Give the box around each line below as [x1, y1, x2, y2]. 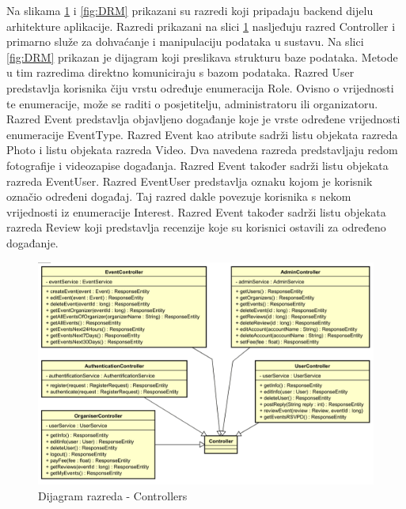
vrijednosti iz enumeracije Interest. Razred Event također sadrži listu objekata [6, 203, 386, 220]
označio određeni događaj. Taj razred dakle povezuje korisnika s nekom [6, 188, 351, 205]
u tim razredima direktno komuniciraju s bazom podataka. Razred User [6, 64, 355, 81]
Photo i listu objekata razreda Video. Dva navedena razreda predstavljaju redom [6, 141, 398, 158]
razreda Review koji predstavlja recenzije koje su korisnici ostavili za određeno [6, 219, 386, 236]
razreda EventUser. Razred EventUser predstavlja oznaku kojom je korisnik [6, 172, 373, 189]
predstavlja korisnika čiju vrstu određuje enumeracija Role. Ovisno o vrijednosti [6, 79, 394, 96]
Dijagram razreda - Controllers [38, 487, 188, 503]
